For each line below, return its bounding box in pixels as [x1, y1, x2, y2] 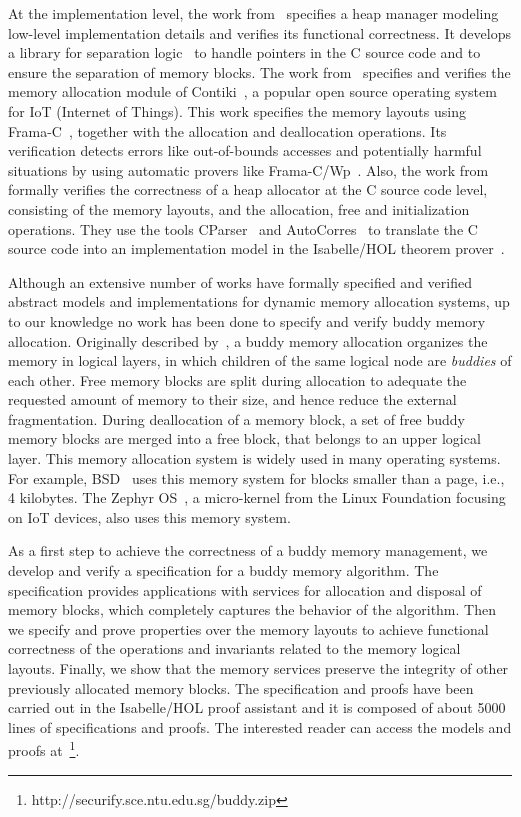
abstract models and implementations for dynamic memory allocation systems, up [8, 291, 510, 312]
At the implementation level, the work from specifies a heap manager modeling [8, 3, 499, 23]
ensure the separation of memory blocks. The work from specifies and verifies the [8, 61, 511, 82]
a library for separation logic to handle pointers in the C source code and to [8, 42, 481, 63]
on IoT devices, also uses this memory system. [8, 506, 291, 527]
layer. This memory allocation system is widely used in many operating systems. [8, 448, 501, 469]
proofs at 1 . [8, 737, 80, 761]
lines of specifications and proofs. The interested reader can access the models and [8, 716, 512, 737]
